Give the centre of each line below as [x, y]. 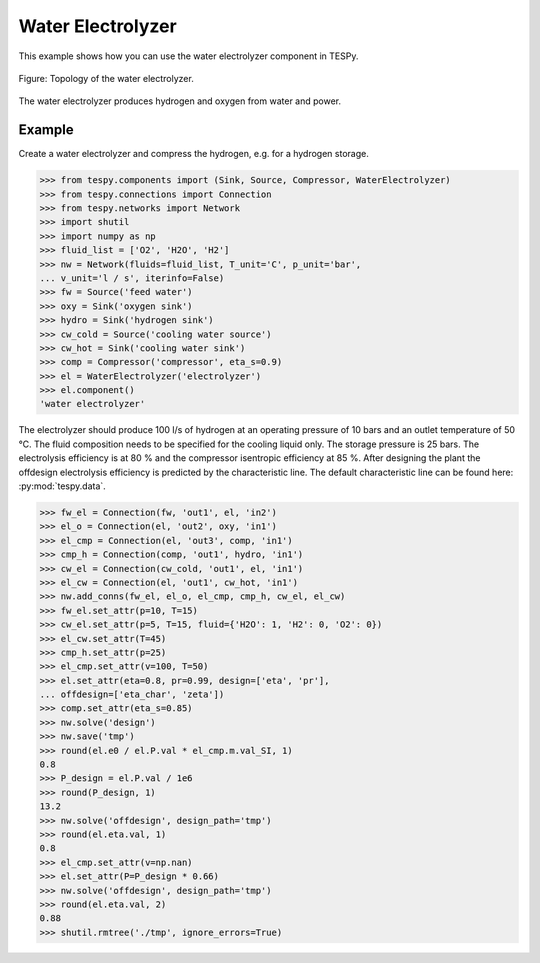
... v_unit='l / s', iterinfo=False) [132, 278]
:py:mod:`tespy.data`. [62, 486]
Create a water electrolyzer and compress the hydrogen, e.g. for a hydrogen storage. [193, 154]
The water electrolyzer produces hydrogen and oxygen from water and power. [180, 101]
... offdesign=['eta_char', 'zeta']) [132, 694]
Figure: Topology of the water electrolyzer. [106, 78]
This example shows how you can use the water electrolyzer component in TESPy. [188, 56]
